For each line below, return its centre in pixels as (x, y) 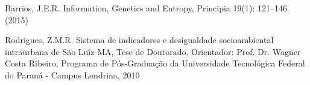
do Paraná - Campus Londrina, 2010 (72, 75)
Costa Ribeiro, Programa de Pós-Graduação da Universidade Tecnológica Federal (155, 63)
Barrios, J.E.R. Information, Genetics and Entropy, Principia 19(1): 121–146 (146, 8)
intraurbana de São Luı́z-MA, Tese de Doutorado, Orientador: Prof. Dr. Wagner (153, 51)
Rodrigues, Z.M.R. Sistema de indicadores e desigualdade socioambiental (139, 40)
